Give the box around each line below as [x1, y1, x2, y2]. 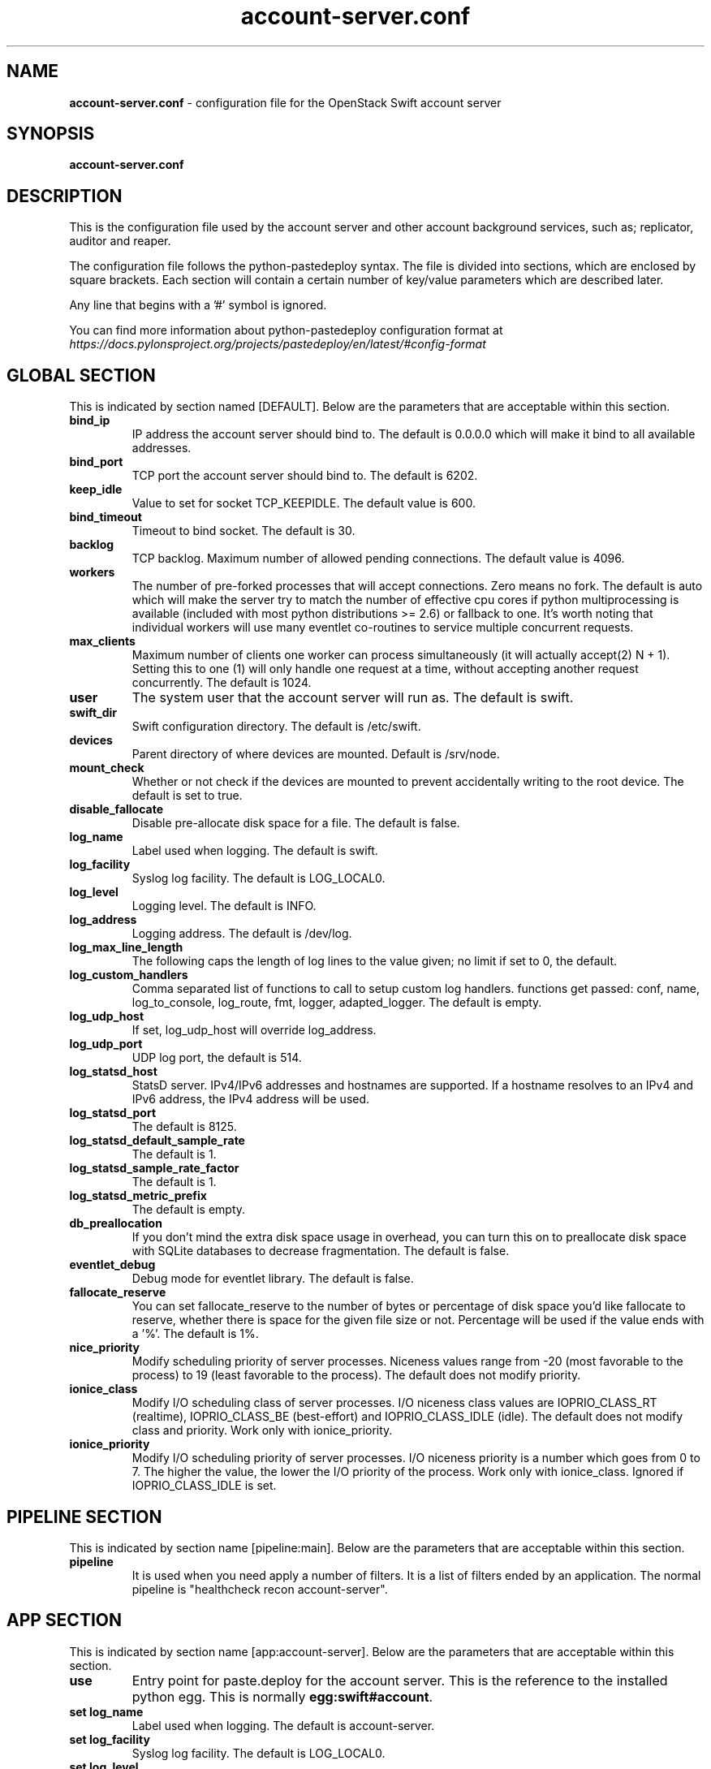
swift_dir [69, 705, 118, 720]
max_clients [69, 634, 136, 649]
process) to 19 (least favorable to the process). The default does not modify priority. [131, 1368, 581, 1383]
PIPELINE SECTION [6, 1506, 162, 1527]
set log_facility [69, 1732, 150, 1746]
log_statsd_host [69, 1064, 157, 1079]
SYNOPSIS [6, 123, 95, 145]
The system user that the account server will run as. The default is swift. [131, 689, 574, 706]
